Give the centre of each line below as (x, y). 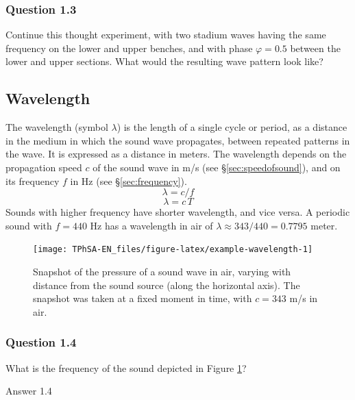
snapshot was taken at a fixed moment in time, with (143, 298)
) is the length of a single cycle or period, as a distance (232, 127)
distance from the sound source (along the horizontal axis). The (167, 285)
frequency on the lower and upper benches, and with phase (129, 48)
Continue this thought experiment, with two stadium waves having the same (166, 35)
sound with (29, 225)
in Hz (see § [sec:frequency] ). (128, 180)
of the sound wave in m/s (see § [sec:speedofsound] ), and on (217, 167)
